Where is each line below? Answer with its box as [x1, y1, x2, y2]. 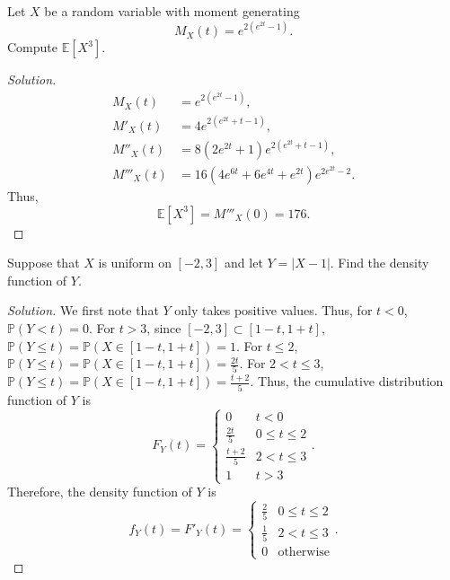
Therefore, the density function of [7, 482, 192, 501]
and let [225, 253, 263, 272]
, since [146, 318, 181, 337]
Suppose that [7, 253, 80, 272]
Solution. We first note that [7, 301, 159, 320]
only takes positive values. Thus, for [174, 301, 373, 320]
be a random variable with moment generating [44, 2, 300, 20]
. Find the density [330, 253, 429, 272]
